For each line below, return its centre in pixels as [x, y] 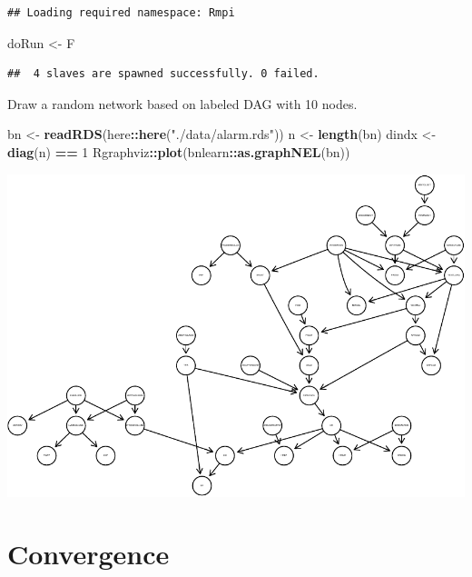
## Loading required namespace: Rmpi [121, 13]
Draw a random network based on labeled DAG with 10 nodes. [182, 103]
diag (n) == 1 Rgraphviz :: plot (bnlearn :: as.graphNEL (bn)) [179, 151]
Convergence [88, 554]
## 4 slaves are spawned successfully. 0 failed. [163, 74]
